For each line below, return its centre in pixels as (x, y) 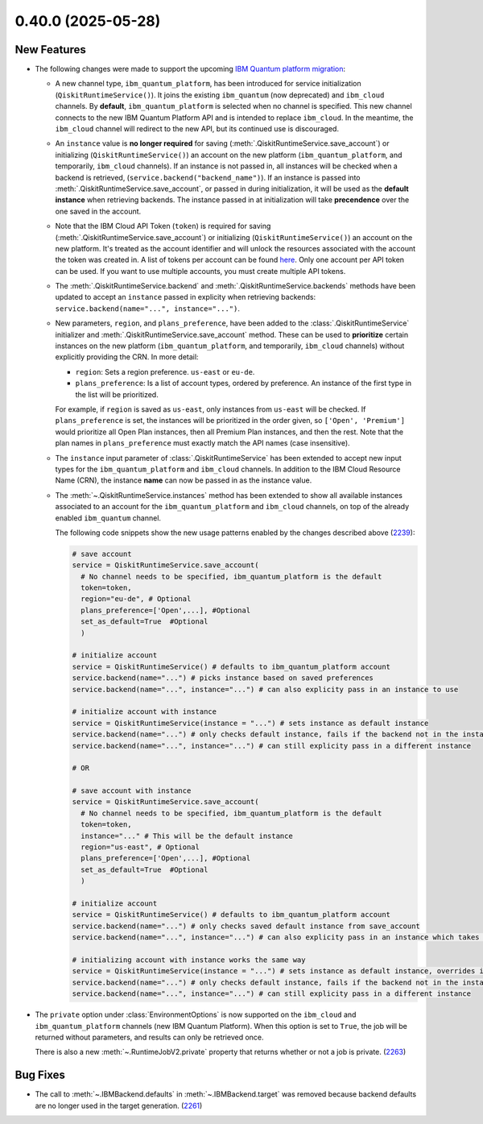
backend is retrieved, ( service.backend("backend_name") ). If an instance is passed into (208, 177)
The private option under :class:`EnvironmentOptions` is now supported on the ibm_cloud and (196, 1014)
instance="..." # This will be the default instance (187, 836)
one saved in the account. (98, 211)
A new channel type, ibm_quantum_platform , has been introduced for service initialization (208, 84)
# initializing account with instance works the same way (189, 960)
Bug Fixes (40, 1075)
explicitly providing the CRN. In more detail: (127, 357)
